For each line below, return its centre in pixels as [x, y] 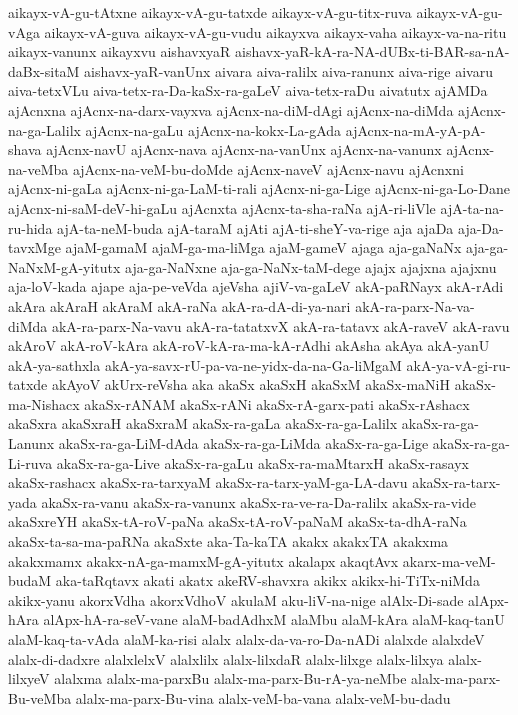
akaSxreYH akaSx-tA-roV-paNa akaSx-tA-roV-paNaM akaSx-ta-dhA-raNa [237, 521]
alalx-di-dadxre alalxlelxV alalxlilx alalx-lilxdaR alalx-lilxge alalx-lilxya [226, 658]
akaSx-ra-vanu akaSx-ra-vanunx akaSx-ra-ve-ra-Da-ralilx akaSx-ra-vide [258, 501]
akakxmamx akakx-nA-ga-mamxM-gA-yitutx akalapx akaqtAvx [203, 560]
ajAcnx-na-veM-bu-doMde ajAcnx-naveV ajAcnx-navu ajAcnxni [268, 168]
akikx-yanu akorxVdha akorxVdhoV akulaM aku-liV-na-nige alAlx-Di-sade [236, 599]
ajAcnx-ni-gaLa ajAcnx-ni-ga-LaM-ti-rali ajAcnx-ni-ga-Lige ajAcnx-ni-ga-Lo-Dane [259, 188]
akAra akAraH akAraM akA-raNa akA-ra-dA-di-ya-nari [179, 305]
